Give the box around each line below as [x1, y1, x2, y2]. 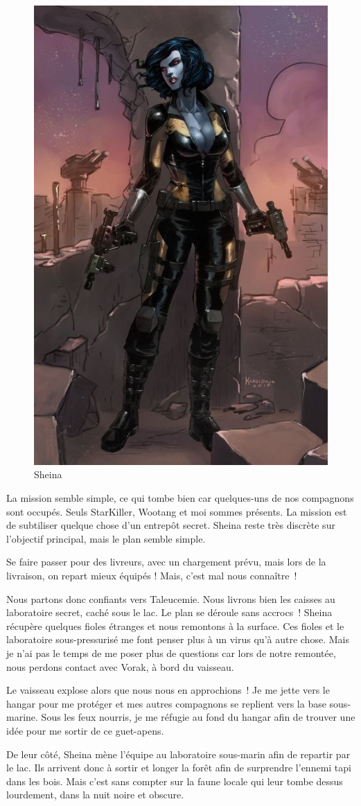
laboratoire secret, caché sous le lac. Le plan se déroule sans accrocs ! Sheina [6, 605, 333, 620]
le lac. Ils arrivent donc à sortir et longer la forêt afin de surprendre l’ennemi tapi [6, 760, 351, 775]
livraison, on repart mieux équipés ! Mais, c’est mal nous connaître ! [6, 568, 297, 582]
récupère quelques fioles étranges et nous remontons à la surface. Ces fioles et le [6, 618, 344, 633]
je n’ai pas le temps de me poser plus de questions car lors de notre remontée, [6, 645, 336, 660]
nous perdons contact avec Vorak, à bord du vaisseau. [6, 659, 234, 674]
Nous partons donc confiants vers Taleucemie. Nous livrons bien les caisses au [6, 591, 335, 606]
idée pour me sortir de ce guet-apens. [6, 723, 164, 737]
